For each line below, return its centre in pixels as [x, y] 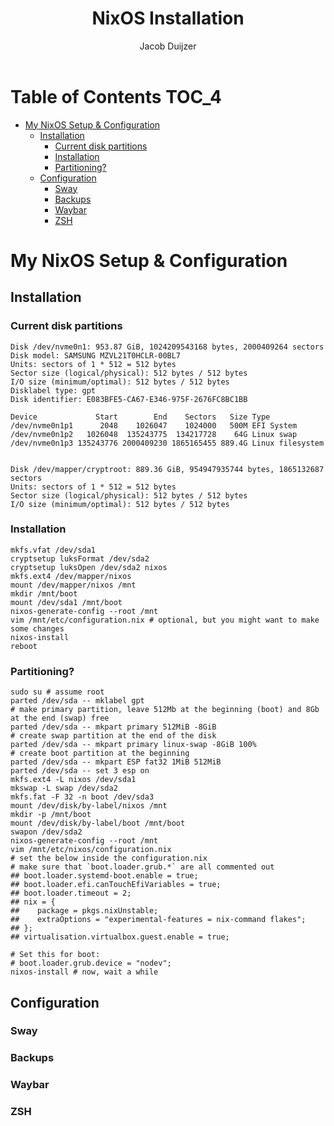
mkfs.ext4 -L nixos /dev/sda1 [73, 780]
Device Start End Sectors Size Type [140, 417]
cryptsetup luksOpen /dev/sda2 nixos [89, 567]
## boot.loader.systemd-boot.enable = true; [104, 876]
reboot [24, 646]
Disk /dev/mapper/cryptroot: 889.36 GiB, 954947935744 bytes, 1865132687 [167, 469]
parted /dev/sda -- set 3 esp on [80, 771]
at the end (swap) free [60, 718]
